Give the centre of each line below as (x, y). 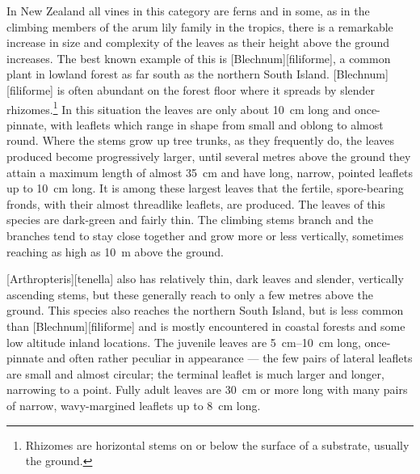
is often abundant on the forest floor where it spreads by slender (216, 89)
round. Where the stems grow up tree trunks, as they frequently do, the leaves (201, 140)
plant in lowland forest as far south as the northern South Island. (168, 74)
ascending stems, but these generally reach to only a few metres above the (190, 294)
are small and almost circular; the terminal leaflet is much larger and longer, (195, 373)
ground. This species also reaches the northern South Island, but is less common (205, 310)
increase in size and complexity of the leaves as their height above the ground (198, 42)
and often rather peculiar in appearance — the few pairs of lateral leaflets (230, 358)
